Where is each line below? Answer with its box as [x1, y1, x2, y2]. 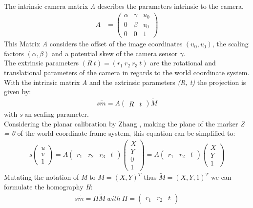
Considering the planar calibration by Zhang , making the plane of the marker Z [4, 118, 245, 128]
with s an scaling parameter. [4, 109, 89, 119]
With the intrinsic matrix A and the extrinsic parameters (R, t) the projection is [4, 77, 246, 87]
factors [4, 48, 24, 58]
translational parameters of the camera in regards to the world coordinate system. [4, 67, 250, 78]
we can [211, 172, 232, 182]
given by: [4, 86, 31, 97]
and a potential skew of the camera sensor [51, 48, 178, 58]
